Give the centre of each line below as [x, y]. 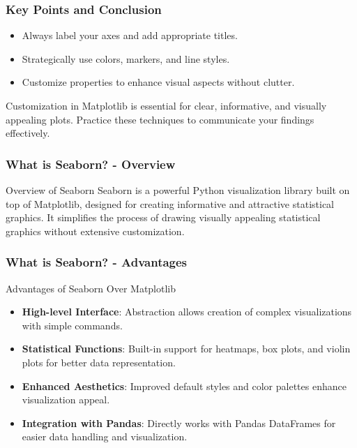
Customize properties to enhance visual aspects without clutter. [158, 82]
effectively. [28, 133]
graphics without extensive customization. [95, 231]
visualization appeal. [66, 400]
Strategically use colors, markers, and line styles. [126, 58]
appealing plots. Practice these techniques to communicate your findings [160, 119]
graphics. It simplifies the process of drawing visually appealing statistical [163, 217]
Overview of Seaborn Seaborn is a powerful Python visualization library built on [178, 190]
